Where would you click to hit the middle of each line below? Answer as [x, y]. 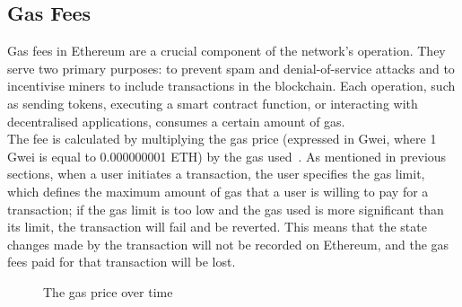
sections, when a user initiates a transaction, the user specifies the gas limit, [216, 174]
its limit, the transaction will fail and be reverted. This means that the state [217, 227]
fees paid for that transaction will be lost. [122, 262]
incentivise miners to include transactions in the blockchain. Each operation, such [231, 86]
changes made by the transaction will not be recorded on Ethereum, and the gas [228, 244]
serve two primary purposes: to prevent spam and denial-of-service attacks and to [231, 68]
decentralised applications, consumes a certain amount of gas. [176, 121]
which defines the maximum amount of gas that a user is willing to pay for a [218, 191]
